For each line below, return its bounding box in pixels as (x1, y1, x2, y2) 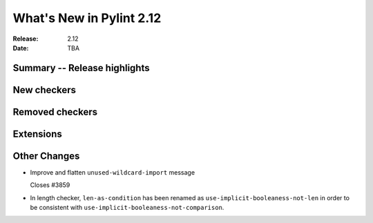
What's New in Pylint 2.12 (12, 10, 162, 26)
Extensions (12, 128, 62, 139)
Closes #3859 (30, 181, 70, 189)
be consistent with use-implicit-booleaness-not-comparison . (30, 204, 224, 212)
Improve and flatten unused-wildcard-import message (30, 168, 195, 176)
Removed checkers (12, 106, 98, 117)
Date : (12, 43, 29, 52)
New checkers (12, 84, 76, 96)
